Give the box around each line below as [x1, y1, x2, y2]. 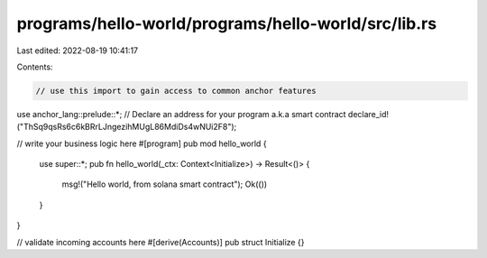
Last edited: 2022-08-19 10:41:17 [16, 45, 139, 56]
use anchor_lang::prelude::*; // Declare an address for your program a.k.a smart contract [16, 108, 346, 119]
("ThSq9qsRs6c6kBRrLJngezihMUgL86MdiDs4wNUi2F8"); [16, 122, 237, 133]
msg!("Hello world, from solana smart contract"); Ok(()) [61, 179, 268, 189]
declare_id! [347, 108, 390, 119]
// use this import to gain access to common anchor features [35, 86, 317, 96]
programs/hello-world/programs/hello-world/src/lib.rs [16, 14, 437, 33]
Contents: [16, 61, 53, 72]
